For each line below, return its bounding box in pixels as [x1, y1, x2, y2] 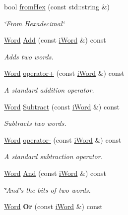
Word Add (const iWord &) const [4, 35, 106, 45]
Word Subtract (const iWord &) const [4, 101, 120, 111]
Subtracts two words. [4, 118, 66, 128]
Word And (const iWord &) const [4, 167, 107, 178]
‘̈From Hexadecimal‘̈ [4, 18, 64, 28]
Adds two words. [4, 51, 54, 61]
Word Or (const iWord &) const [4, 201, 103, 212]
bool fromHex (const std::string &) [4, 1, 110, 11]
